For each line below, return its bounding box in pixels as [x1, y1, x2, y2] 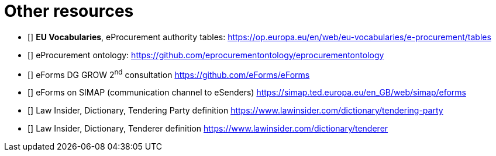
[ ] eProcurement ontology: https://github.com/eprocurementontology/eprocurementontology [27, 49, 384, 60]
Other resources [4, 1, 134, 21]
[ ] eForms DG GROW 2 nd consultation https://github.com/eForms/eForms [27, 68, 310, 80]
